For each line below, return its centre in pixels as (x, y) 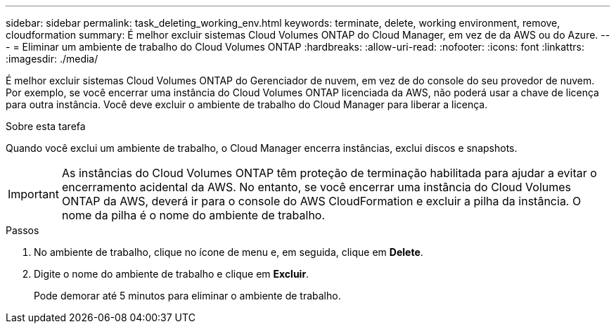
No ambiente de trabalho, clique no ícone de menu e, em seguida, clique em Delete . (229, 252)
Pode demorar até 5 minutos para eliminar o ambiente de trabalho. (187, 296)
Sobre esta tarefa (46, 126)
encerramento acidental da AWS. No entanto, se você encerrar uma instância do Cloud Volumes (316, 187)
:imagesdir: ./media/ (52, 59)
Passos (23, 230)
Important (33, 194)
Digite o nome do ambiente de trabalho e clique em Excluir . (172, 274)
